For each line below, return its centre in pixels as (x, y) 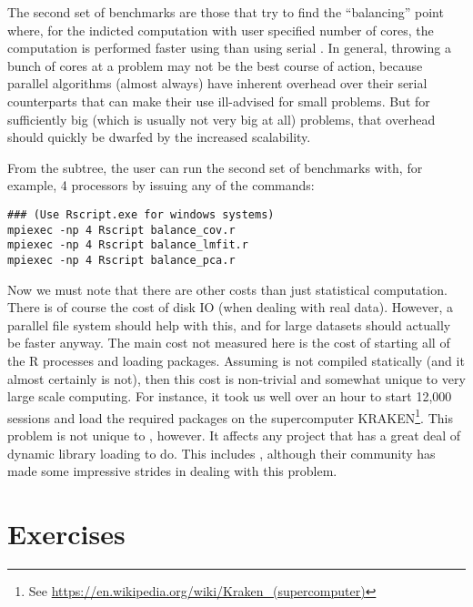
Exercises (66, 533)
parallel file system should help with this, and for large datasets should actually (229, 324)
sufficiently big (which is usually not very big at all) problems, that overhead (221, 119)
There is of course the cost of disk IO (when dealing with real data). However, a (231, 307)
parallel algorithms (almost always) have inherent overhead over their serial (217, 83)
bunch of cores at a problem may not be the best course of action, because (215, 65)
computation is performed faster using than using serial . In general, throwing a (229, 48)
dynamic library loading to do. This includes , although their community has (221, 453)
